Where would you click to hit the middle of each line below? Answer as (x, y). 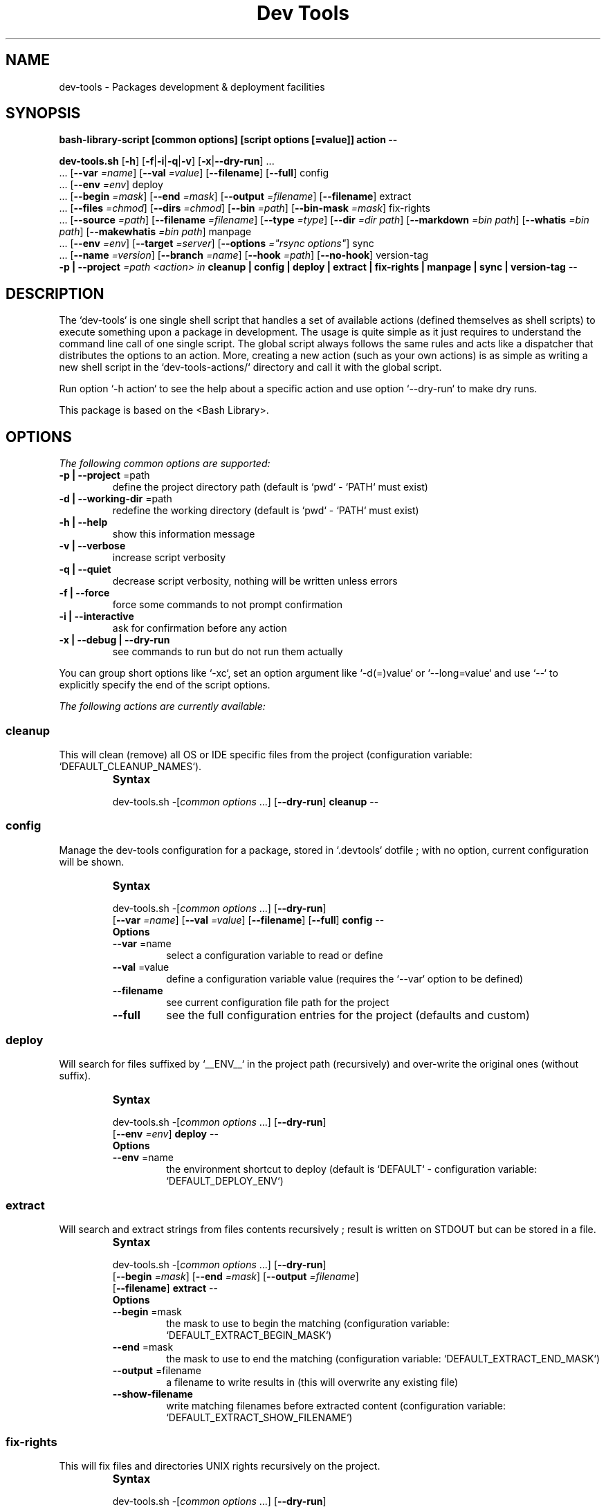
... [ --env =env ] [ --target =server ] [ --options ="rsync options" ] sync (217, 244)
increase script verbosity (169, 558)
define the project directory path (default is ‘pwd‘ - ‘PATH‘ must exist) (270, 487)
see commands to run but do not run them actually (228, 652)
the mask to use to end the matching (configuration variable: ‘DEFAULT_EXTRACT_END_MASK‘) (383, 1359)
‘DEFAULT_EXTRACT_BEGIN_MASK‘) (249, 1335)
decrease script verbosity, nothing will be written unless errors (255, 581)
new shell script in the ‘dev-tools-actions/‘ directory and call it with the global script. (250, 367)
